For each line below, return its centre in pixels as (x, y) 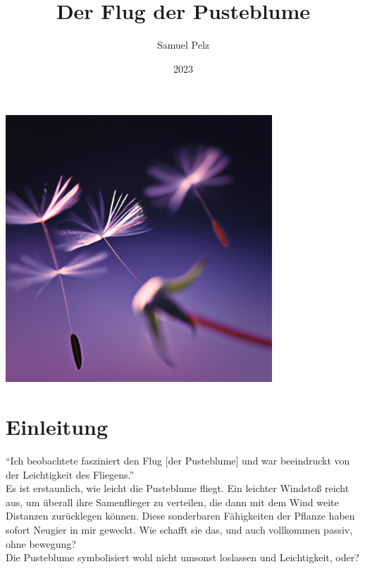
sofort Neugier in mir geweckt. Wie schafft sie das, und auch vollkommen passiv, (179, 529)
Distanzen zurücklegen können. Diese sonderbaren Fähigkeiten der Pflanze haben (180, 516)
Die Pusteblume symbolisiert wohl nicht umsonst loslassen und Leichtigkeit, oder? (182, 557)
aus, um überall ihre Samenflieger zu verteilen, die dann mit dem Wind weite (172, 502)
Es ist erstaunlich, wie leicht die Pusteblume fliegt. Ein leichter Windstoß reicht (178, 488)
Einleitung (57, 427)
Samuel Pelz (183, 45)
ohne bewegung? (41, 543)
